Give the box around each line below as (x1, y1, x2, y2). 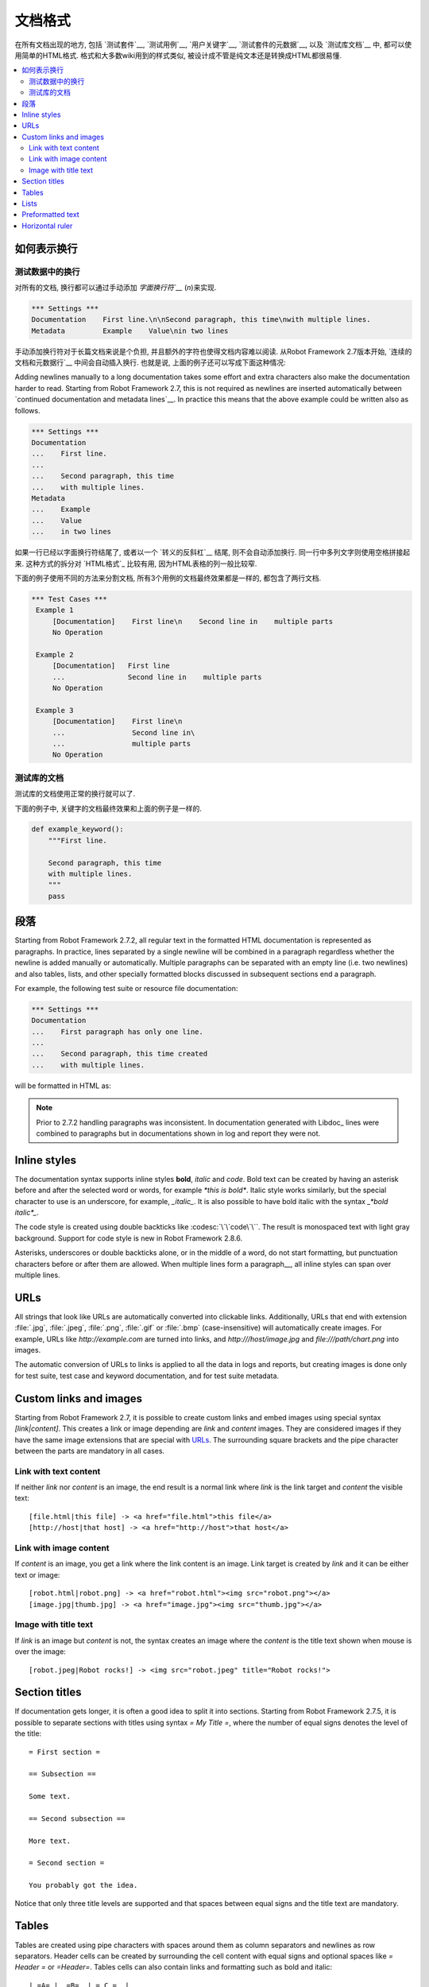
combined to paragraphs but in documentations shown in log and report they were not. (36, 1129, 321, 1138)
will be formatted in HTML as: (14, 1081, 111, 1090)
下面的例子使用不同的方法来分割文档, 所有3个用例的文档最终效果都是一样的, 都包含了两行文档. (14, 573, 322, 583)
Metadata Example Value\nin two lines (31, 326, 229, 335)
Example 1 (36, 606, 74, 615)
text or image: (14, 1570, 60, 1579)
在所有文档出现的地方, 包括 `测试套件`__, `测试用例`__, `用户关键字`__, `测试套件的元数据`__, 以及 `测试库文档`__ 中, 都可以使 (14, 40, 412, 49)
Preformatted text (21, 210, 79, 219)
